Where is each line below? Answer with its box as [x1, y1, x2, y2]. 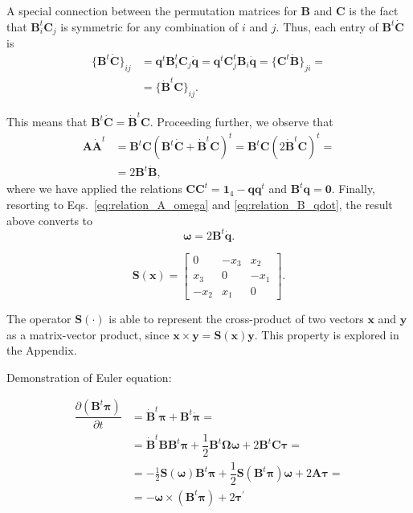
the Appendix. [6, 342, 77, 359]
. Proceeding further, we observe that [149, 113, 333, 129]
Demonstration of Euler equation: [6, 368, 172, 385]
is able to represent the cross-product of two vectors [108, 310, 364, 327]
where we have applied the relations [6, 180, 182, 197]
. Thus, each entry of [276, 18, 378, 35]
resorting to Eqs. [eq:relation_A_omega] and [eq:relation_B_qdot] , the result [6, 195, 393, 212]
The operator [6, 310, 72, 327]
